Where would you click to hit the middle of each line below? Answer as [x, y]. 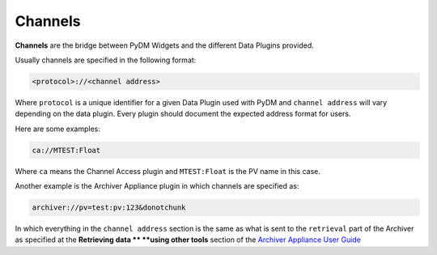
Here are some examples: [58, 129]
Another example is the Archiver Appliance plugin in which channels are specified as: [157, 186]
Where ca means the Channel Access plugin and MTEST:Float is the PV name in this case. [168, 171]
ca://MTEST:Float [66, 150]
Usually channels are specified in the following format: [106, 60]
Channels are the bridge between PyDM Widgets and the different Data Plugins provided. [165, 45]
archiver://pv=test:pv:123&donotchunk [109, 208]
